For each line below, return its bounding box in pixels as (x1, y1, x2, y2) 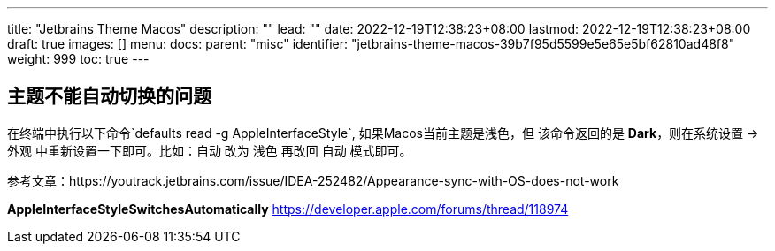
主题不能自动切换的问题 (7, 85, 211, 108)
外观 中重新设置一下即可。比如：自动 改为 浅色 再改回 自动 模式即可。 (7, 142, 412, 158)
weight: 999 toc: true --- (7, 51, 150, 66)
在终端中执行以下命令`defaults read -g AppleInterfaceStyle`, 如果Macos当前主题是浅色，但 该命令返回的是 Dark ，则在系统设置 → (7, 125, 759, 141)
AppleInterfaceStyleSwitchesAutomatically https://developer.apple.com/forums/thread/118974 (7, 201, 569, 217)
